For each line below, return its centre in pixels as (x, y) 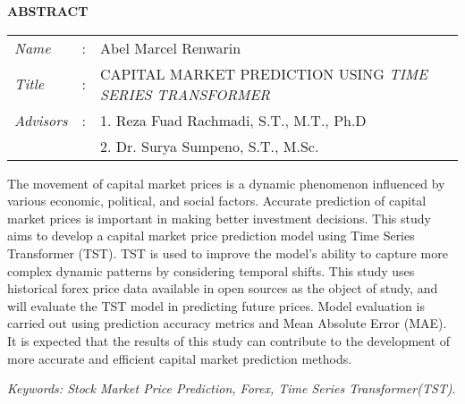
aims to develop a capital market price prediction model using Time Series (211, 236)
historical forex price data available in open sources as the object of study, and (223, 288)
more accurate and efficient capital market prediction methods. (180, 358)
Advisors (41, 120)
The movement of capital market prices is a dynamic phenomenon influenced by (226, 183)
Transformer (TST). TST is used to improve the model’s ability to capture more (228, 252)
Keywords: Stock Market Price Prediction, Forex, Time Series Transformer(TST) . (232, 388)
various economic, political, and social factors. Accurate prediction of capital (217, 201)
